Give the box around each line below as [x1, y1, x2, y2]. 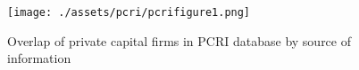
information [7, 49, 71, 67]
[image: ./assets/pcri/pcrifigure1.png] [7, 6, 251, 19]
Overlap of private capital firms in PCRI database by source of [7, 31, 351, 50]
